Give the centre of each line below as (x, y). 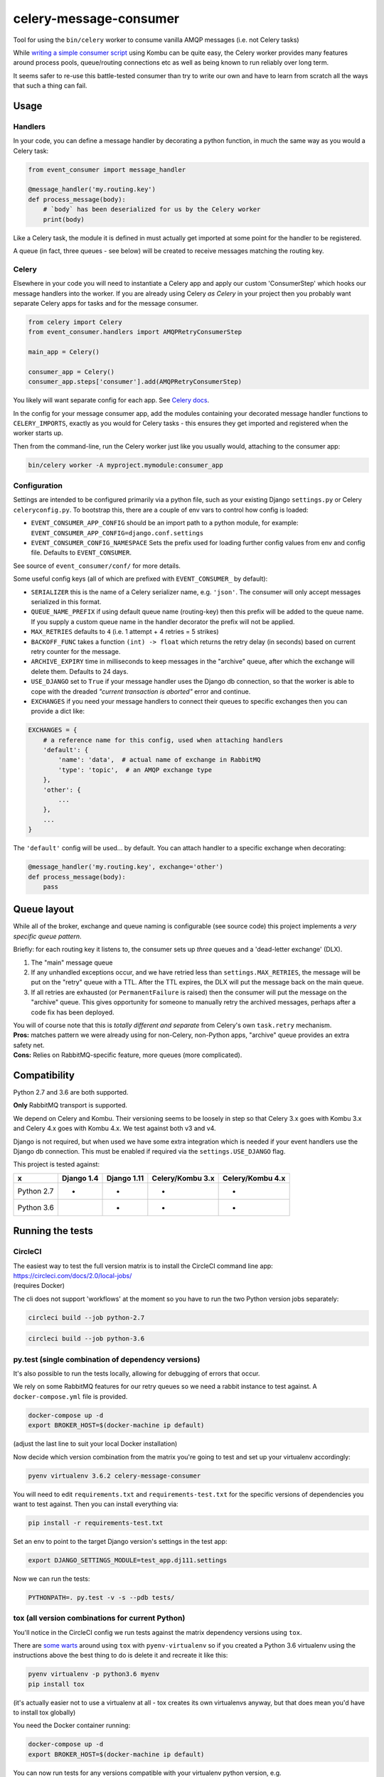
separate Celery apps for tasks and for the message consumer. (106, 303)
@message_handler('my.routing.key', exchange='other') (126, 867)
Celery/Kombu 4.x (254, 1178)
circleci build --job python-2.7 (86, 1317)
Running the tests (53, 1231)
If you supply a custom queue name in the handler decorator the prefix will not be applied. (163, 621)
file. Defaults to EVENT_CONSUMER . (81, 553)
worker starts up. (38, 433)
